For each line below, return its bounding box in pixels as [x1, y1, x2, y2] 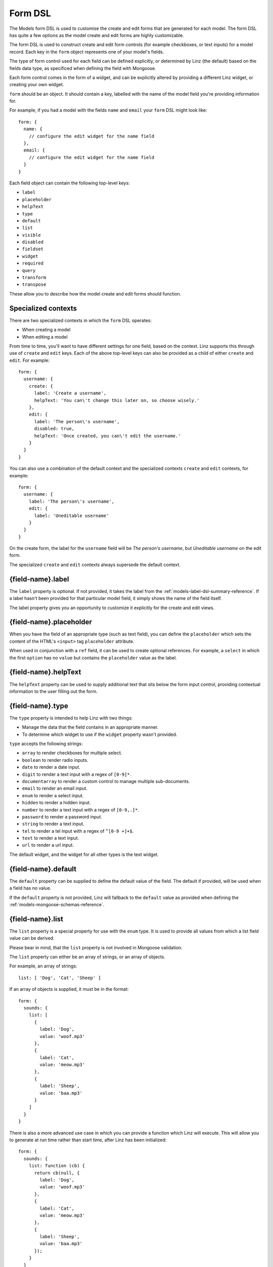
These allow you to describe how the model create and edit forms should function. [9, 290, 181, 296]
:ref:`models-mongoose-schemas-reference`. [9, 901, 105, 907]
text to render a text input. [22, 835, 79, 841]
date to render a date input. [22, 764, 80, 770]
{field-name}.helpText [9, 668, 81, 677]
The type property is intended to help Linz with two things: [9, 715, 133, 721]
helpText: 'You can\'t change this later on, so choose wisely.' [34, 397, 200, 403]
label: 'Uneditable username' [34, 512, 109, 518]
